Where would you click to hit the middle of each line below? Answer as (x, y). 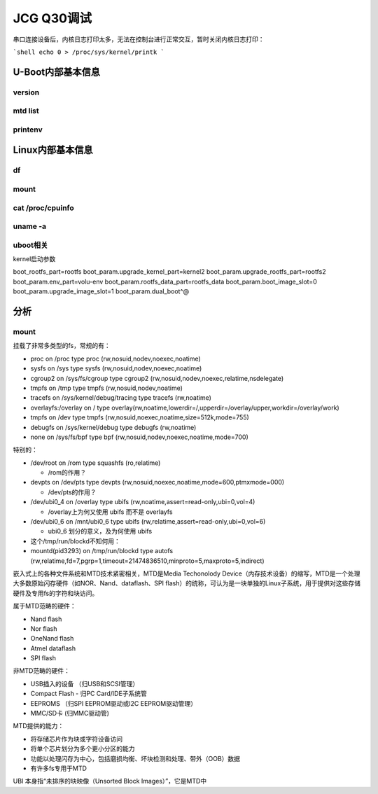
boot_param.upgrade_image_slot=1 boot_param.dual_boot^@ (101, 291)
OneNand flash (52, 639)
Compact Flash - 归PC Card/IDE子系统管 (89, 694)
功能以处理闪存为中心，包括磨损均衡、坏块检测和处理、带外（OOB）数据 (135, 758)
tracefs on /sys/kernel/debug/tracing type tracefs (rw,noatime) (121, 398)
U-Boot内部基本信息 (57, 72)
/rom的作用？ (67, 473)
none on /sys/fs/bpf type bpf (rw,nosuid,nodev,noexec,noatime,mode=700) (139, 437)
